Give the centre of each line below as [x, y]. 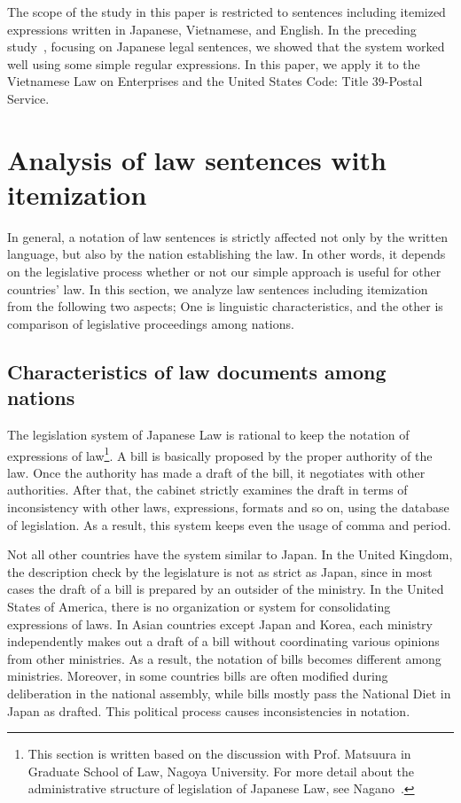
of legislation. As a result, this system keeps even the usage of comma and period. [229, 524]
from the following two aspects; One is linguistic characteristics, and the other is [225, 306]
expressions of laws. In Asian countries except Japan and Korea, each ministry [220, 624]
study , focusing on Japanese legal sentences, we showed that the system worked [226, 47]
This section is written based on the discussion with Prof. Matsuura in [219, 754]
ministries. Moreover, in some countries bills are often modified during [198, 676]
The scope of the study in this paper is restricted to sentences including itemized [227, 12]
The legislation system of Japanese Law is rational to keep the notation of [208, 435]
